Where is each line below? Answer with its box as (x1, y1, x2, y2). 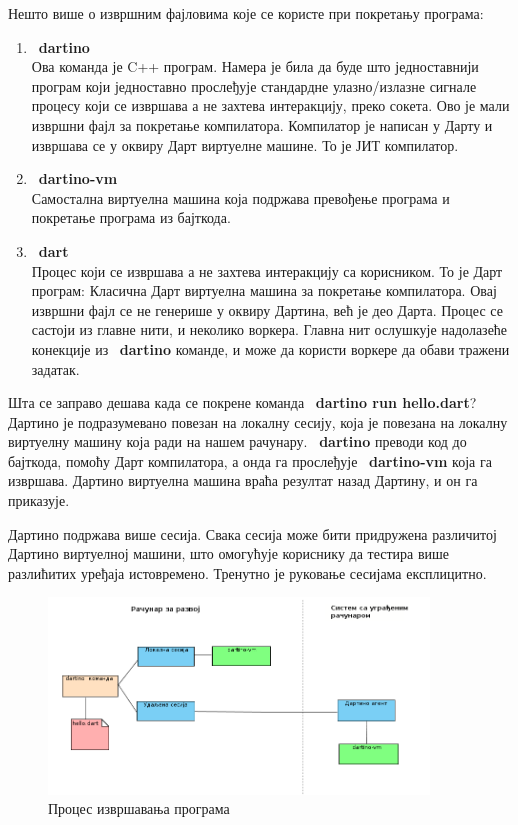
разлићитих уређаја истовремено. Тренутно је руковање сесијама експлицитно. (8, 562, 487, 583)
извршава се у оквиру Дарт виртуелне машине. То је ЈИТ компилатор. (31, 134, 459, 155)
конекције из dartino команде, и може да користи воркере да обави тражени (31, 338, 510, 359)
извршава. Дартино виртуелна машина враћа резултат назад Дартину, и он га (8, 470, 478, 491)
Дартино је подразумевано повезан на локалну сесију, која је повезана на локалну (8, 411, 508, 432)
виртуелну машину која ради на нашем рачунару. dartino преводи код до (8, 431, 467, 452)
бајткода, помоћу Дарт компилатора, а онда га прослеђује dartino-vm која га (8, 450, 492, 471)
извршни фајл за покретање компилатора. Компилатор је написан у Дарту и (31, 114, 493, 135)
